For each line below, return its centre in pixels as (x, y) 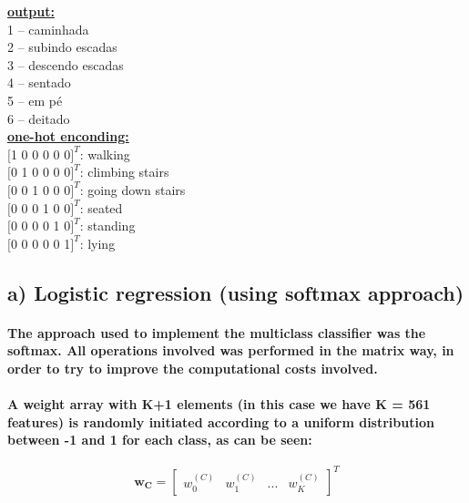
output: (31, 11)
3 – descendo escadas (66, 64)
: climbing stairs (124, 172)
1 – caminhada (48, 29)
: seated (101, 207)
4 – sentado (39, 82)
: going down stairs (133, 189)
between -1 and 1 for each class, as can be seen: (160, 440)
